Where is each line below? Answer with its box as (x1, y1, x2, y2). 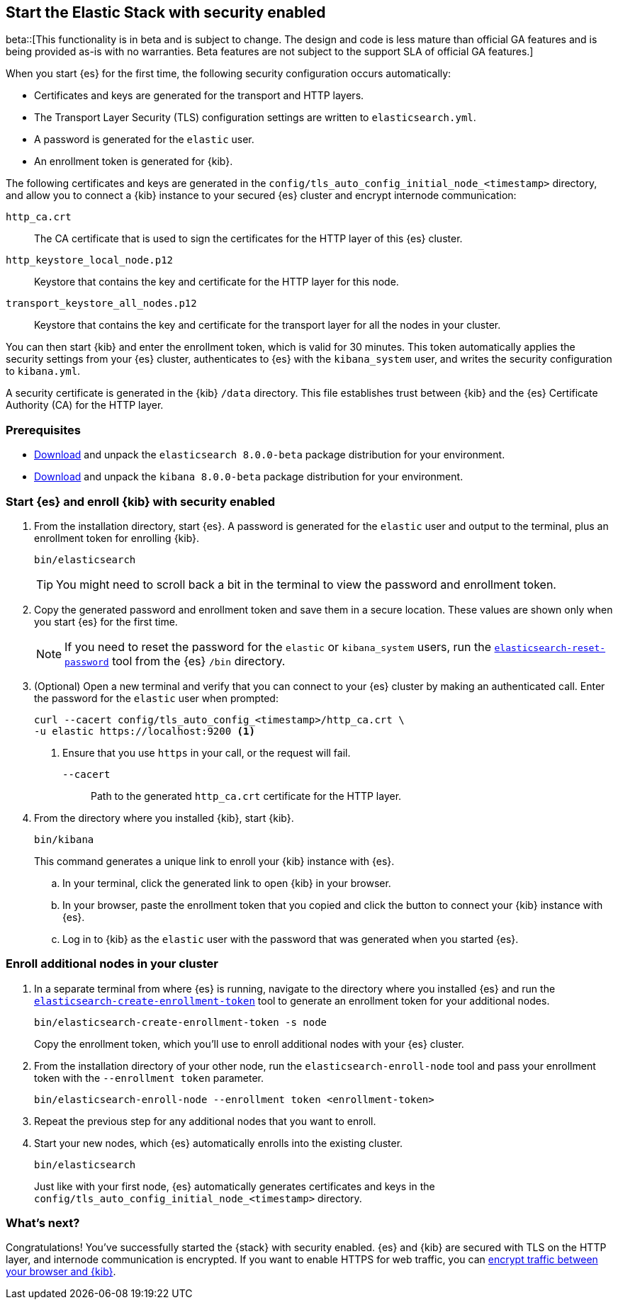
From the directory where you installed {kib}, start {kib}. (34, 811, 294, 824)
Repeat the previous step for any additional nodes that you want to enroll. (34, 1114, 376, 1127)
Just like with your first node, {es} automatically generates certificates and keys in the (34, 1180, 435, 1192)
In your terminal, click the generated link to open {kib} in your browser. (62, 876, 391, 889)
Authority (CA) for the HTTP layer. (6, 399, 164, 412)
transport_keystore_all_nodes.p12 (6, 298, 197, 310)
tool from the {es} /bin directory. (112, 653, 286, 668)
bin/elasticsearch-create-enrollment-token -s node (34, 1016, 327, 1028)
